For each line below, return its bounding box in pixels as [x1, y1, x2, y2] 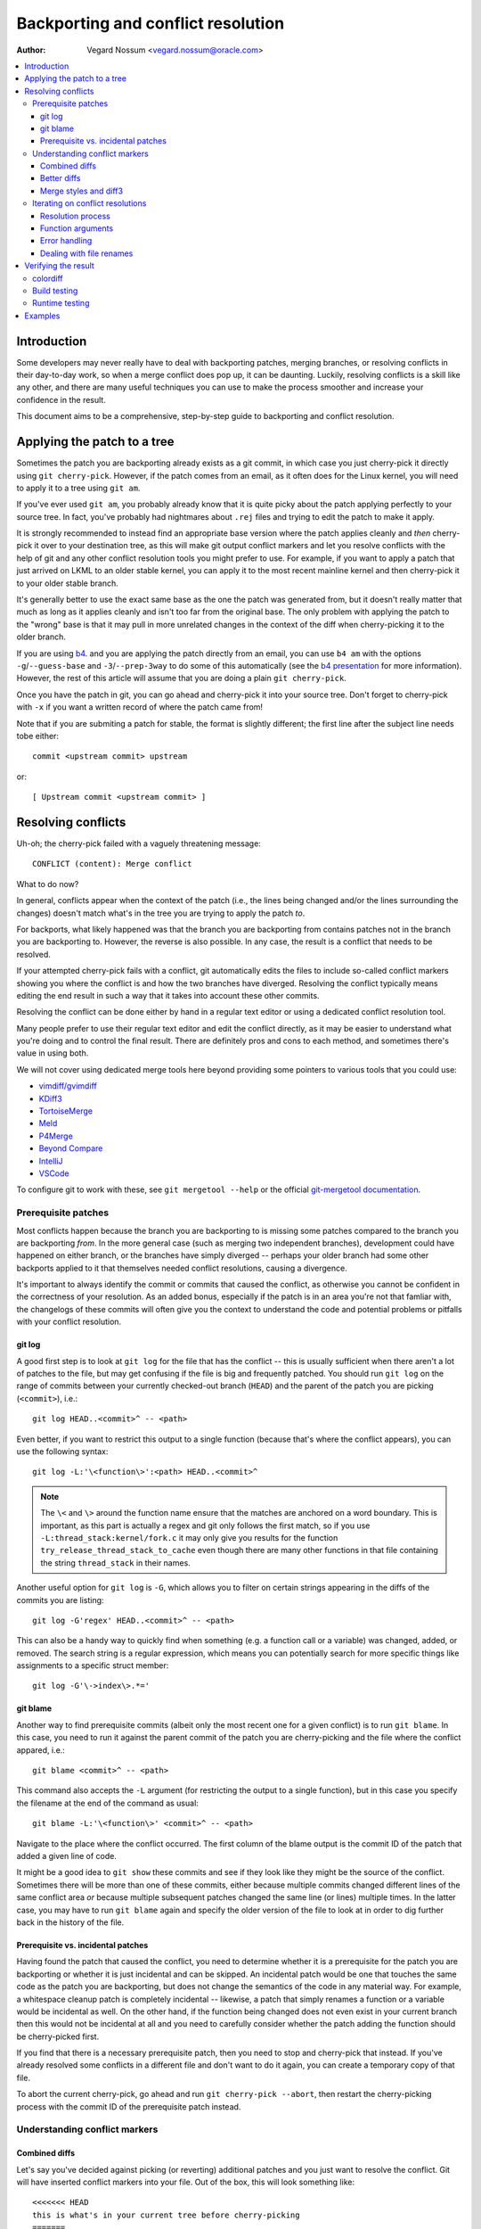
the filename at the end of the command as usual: [16, 1797, 200, 1808]
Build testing [32, 285, 78, 296]
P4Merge [38, 1131, 73, 1141]
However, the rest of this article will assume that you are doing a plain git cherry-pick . [16, 673, 346, 684]
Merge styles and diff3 [40, 185, 124, 196]
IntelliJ [38, 1156, 63, 1166]
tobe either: [16, 730, 60, 741]
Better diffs [40, 173, 81, 184]
